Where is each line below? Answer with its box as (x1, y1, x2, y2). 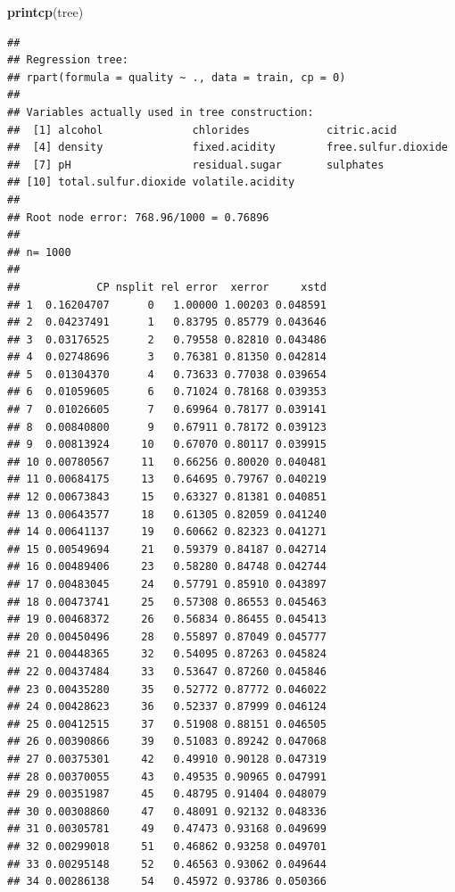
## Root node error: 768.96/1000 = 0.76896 (7, 211, 269, 224)
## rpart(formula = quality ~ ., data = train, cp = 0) (7, 70, 346, 84)
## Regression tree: (7, 54, 129, 67)
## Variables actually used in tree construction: (7, 105, 314, 119)
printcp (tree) (7, 3, 84, 21)
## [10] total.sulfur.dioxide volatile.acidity (7, 176, 295, 189)
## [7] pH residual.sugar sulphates (7, 158, 385, 171)
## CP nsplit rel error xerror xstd (7, 280, 327, 293)
